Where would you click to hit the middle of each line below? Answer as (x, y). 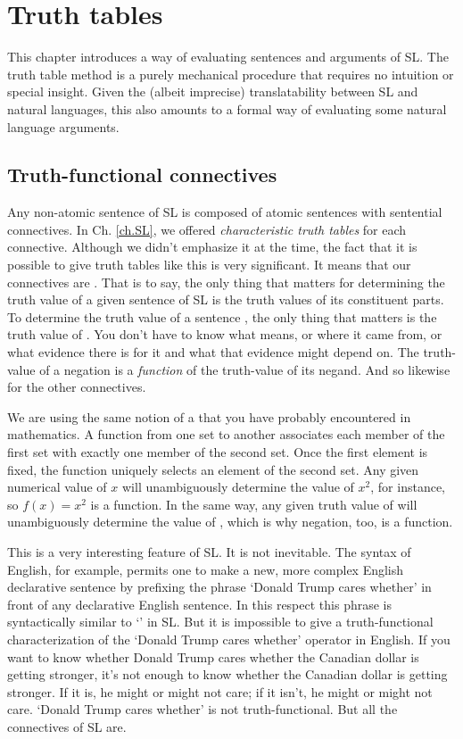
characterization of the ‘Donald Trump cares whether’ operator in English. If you (229, 639)
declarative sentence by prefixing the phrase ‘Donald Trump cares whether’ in (219, 587)
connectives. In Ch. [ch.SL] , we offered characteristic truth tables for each (207, 229)
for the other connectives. (77, 387)
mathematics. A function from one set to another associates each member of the (226, 434)
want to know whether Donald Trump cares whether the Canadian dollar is (213, 656)
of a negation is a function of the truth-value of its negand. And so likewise (245, 369)
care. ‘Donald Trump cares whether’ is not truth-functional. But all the (203, 709)
